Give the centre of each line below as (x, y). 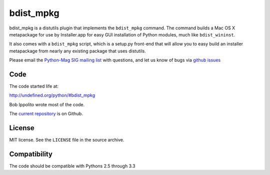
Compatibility (31, 154)
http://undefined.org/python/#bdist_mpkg (52, 95)
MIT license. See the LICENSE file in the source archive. (67, 140)
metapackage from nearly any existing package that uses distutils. (77, 51)
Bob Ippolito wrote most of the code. (47, 104)
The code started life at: (34, 86)
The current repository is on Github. (46, 114)
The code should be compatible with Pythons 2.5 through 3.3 (72, 166)
